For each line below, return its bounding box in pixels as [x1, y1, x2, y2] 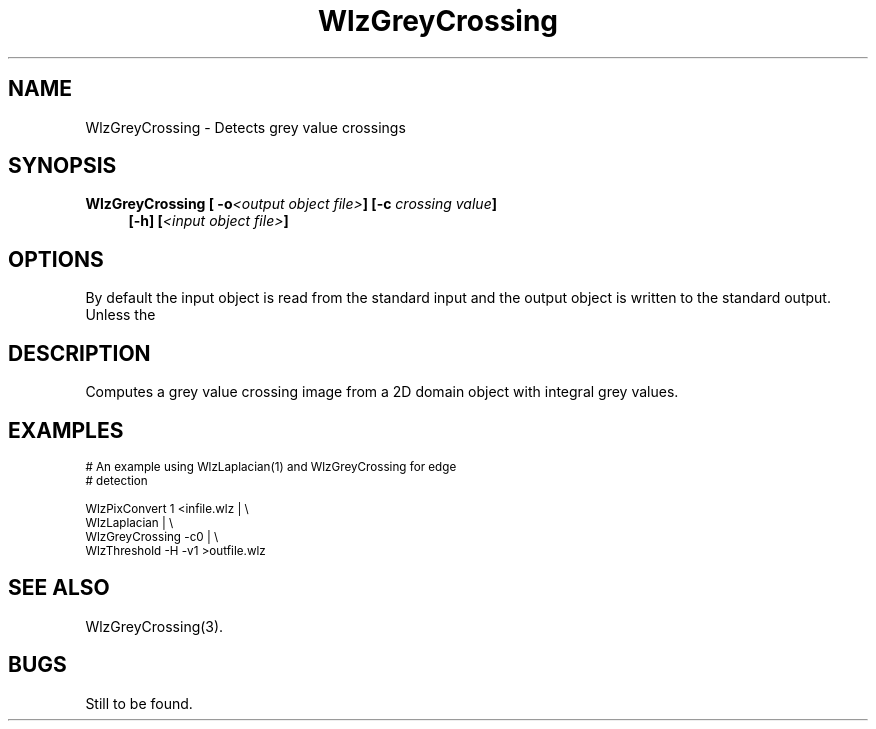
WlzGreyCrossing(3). [85, 617, 224, 635]
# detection [85, 473, 148, 488]
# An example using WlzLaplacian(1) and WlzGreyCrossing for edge [85, 459, 457, 474]
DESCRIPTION [8, 340, 151, 366]
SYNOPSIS [8, 153, 117, 179]
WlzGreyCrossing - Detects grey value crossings [85, 118, 406, 136]
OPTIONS [8, 246, 104, 272]
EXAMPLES [8, 417, 124, 443]
